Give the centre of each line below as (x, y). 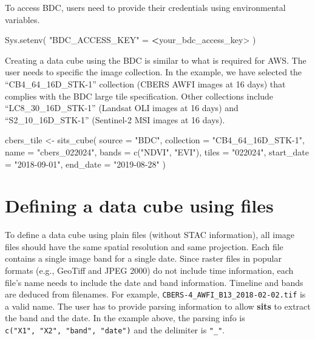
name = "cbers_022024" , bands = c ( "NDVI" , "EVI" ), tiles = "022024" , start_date (157, 151)
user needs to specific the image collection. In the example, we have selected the (154, 72)
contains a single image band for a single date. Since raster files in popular (143, 258)
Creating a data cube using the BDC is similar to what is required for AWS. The (156, 60)
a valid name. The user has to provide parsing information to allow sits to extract (158, 306)
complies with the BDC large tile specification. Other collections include (139, 96)
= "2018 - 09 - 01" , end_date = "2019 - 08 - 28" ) (85, 164)
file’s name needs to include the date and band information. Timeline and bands (154, 282)
